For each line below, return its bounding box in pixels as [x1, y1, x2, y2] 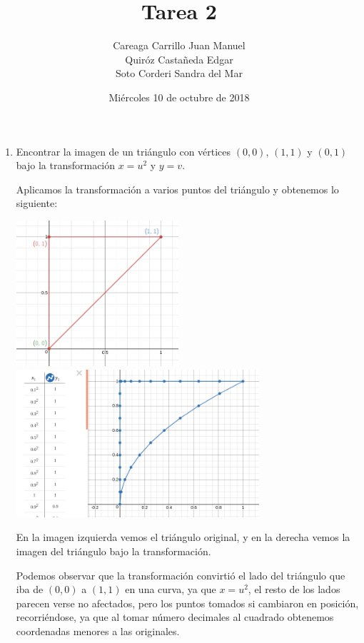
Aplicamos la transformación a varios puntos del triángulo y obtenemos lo [16, 181, 339, 196]
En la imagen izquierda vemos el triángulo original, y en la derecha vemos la [16, 530, 350, 545]
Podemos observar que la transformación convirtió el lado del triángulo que [16, 567, 345, 582]
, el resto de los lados [248, 582, 340, 597]
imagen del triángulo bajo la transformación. [16, 543, 211, 558]
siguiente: [16, 196, 58, 211]
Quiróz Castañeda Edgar [125, 51, 233, 66]
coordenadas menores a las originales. [16, 623, 180, 638]
